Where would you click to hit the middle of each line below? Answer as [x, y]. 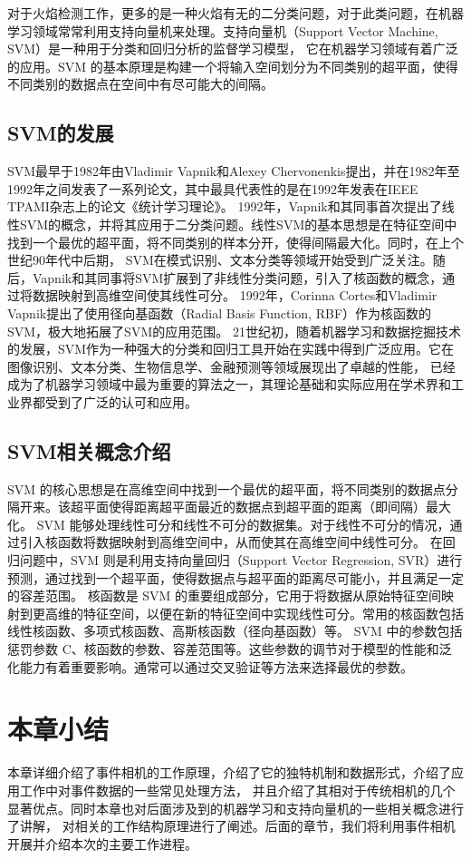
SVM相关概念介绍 [89, 450]
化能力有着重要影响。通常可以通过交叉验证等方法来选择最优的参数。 [210, 666]
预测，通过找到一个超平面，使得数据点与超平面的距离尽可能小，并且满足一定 [235, 577]
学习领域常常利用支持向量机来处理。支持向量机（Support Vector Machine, [223, 30]
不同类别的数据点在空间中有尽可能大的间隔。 [140, 84]
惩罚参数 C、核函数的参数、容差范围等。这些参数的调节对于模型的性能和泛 [230, 649]
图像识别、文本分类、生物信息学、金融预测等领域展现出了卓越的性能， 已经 [231, 366]
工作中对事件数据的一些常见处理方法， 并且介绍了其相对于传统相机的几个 [237, 790]
